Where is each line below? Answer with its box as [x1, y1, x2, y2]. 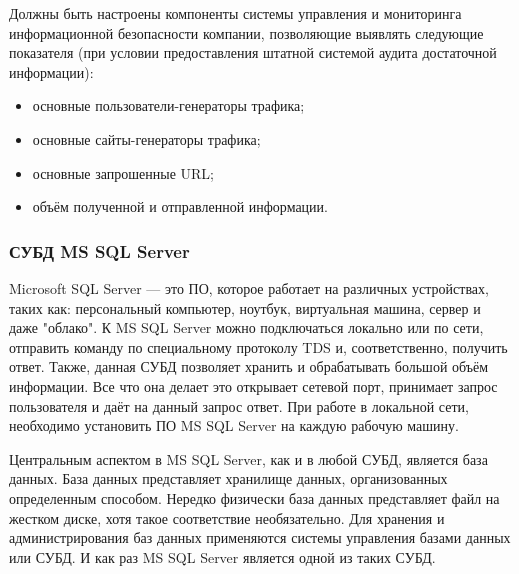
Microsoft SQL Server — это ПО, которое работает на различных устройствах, [9, 277, 489, 298]
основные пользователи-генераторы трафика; [32, 95, 305, 116]
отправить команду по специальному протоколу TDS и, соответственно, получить [9, 336, 508, 357]
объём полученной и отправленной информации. [32, 196, 328, 217]
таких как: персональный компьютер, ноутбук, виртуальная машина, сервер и [9, 297, 481, 318]
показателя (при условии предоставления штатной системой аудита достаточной [9, 42, 497, 63]
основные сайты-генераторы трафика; [32, 128, 261, 149]
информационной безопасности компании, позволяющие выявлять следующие [9, 22, 484, 43]
